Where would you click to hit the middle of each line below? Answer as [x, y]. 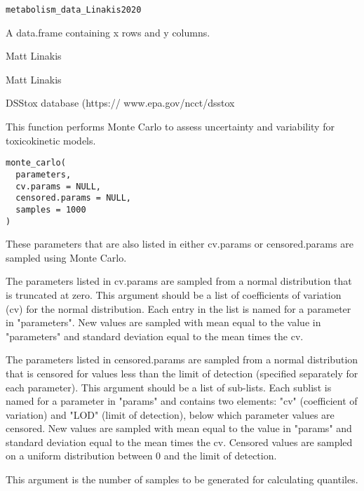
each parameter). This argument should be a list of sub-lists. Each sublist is [169, 387]
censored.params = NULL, [73, 198]
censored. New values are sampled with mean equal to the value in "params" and [179, 428]
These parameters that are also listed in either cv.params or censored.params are [180, 244]
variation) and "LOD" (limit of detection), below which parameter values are [170, 414]
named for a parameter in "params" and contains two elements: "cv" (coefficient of [182, 401]
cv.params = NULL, [59, 186]
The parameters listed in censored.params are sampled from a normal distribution [182, 359]
